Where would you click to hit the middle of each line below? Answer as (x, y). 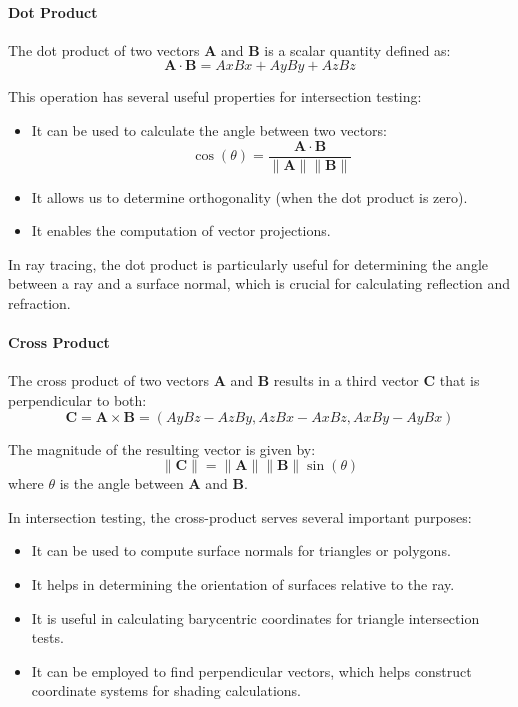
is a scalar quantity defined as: (357, 49)
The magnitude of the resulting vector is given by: (162, 448)
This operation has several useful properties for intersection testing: (215, 96)
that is (459, 380)
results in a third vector (346, 380)
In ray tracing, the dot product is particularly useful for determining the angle (248, 263)
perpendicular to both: (77, 400)
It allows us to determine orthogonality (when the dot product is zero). (249, 196)
